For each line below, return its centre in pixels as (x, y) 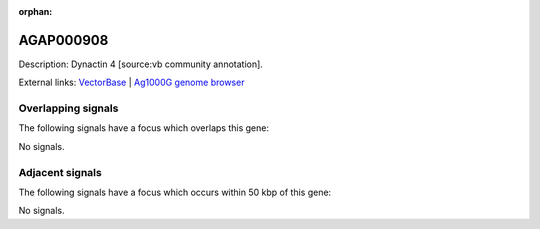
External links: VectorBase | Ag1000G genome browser (131, 82)
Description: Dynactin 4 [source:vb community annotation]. (141, 64)
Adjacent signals (60, 172)
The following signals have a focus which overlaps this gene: (144, 128)
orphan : (35, 11)
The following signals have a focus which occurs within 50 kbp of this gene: (175, 192)
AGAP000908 (63, 40)
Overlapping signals (68, 108)
